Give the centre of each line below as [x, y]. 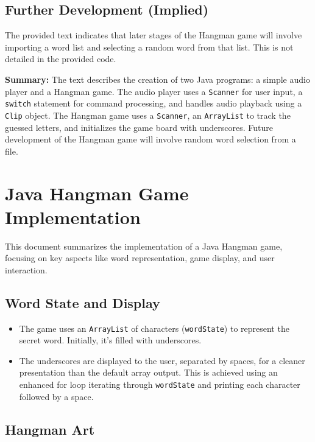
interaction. [26, 269]
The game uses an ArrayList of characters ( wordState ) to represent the [154, 328]
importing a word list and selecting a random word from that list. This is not [149, 47]
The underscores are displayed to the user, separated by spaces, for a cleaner [162, 360]
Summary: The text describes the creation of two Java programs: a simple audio [157, 79]
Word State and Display [83, 302]
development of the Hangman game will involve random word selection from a [150, 139]
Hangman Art [50, 429]
